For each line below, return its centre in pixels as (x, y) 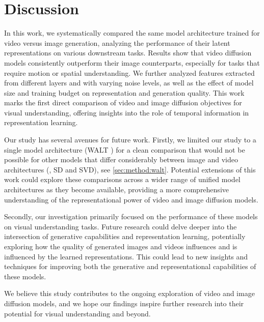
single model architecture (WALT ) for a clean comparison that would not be (125, 149)
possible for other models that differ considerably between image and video (121, 159)
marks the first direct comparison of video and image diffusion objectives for (123, 103)
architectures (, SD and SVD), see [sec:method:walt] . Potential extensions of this (130, 169)
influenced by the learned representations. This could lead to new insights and (126, 256)
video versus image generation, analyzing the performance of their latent (117, 42)
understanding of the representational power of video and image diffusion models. (131, 199)
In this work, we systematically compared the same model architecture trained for (132, 33)
